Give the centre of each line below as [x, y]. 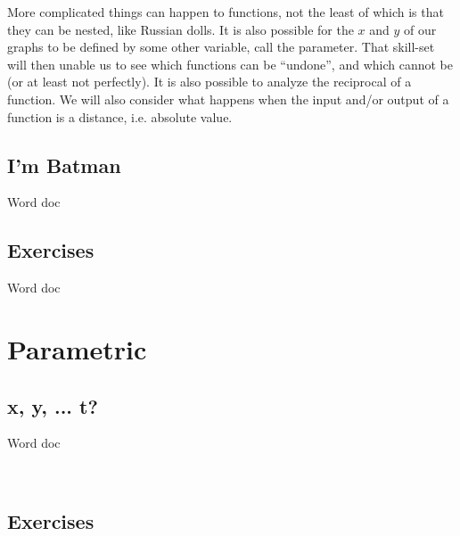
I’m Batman [64, 165]
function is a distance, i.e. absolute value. [120, 116]
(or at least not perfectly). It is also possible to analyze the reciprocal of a [209, 82]
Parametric [77, 348]
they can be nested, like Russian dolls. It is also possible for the [181, 29]
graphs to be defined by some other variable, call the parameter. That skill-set [221, 47]
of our [420, 29]
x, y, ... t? [53, 405]
